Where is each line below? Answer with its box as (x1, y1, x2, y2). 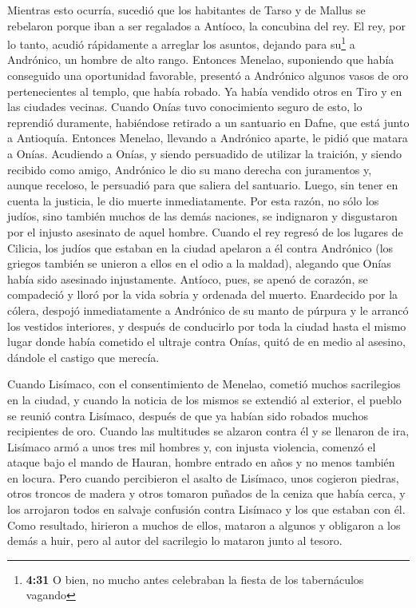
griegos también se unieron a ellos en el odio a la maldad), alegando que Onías (7, 255, 391, 272)
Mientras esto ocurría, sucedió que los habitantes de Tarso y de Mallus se (7, 2, 366, 18)
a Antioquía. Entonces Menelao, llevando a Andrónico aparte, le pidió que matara (7, 129, 408, 146)
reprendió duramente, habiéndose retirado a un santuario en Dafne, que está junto (7, 113, 410, 130)
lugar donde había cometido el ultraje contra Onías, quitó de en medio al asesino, (7, 333, 406, 350)
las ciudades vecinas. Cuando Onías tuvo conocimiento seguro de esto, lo (7, 98, 363, 115)
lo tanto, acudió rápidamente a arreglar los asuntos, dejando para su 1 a (7, 34, 355, 52)
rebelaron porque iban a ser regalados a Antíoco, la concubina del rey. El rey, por (7, 17, 406, 34)
